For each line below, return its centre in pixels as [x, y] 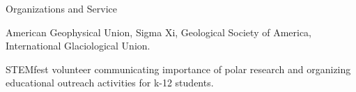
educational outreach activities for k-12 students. [110, 83]
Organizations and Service [62, 8]
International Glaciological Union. [78, 46]
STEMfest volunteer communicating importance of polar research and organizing [178, 69]
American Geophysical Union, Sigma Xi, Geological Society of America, [159, 32]
